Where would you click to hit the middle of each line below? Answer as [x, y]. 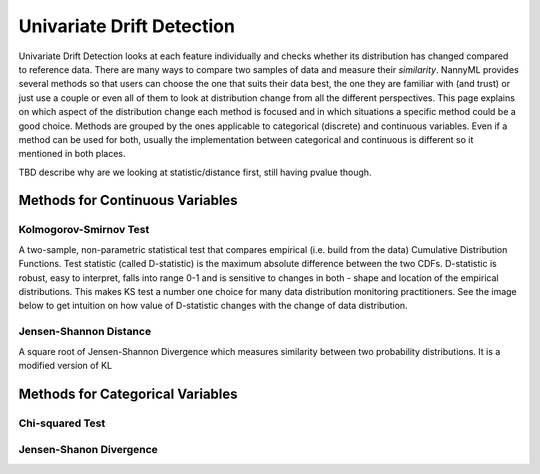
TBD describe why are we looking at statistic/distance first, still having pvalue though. [195, 172]
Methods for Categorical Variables [128, 393]
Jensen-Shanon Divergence [88, 450]
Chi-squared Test [62, 423]
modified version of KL [65, 365]
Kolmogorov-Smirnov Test [84, 230]
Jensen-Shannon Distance [85, 332]
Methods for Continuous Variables [128, 200]
